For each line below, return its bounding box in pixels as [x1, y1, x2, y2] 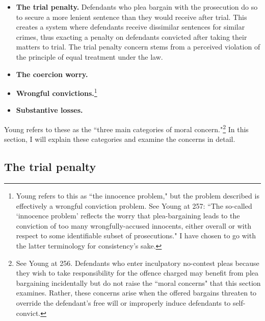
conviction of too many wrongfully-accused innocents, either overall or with [16, 220, 251, 231]
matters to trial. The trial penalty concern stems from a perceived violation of [16, 41, 260, 52]
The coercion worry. [16, 68, 88, 79]
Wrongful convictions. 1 [16, 86, 97, 98]
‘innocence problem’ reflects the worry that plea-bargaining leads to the [16, 210, 240, 221]
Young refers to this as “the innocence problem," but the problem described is [16, 190, 259, 201]
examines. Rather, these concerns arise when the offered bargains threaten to [16, 287, 257, 298]
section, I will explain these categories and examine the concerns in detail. [4, 134, 235, 144]
